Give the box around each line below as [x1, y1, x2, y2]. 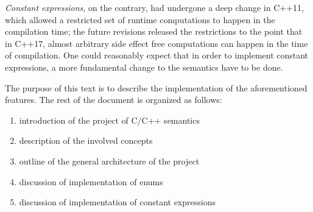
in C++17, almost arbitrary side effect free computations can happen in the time [5, 37, 308, 49]
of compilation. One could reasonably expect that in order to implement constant [5, 49, 309, 62]
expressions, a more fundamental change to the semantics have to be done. [5, 60, 283, 73]
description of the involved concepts [19, 134, 153, 147]
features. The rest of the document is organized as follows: [5, 93, 222, 106]
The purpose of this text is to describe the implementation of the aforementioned [5, 81, 308, 94]
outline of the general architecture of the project [19, 154, 200, 167]
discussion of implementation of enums [19, 175, 163, 188]
